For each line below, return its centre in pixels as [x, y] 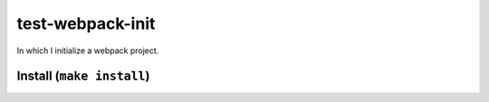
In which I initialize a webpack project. [88, 51]
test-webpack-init [86, 23]
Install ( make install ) [83, 76]
